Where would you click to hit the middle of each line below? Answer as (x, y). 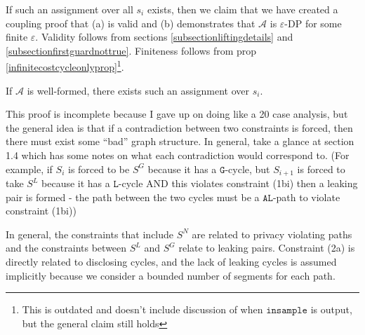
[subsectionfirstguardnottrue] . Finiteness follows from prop (131, 50)
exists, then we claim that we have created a (243, 9)
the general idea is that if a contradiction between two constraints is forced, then (179, 127)
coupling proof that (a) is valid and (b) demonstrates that (131, 23)
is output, (331, 309)
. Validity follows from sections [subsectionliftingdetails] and (164, 37)
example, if (29, 169)
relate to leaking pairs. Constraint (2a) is (267, 248)
